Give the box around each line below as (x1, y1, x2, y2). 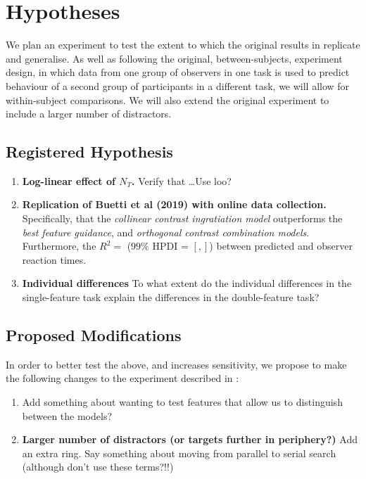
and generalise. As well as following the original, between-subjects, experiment (6, 51, 343, 65)
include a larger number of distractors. (6, 106, 172, 121)
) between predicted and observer (209, 238, 353, 253)
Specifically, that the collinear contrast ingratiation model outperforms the (22, 211, 343, 226)
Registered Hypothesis (6, 141, 173, 162)
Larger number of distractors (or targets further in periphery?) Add (22, 432, 358, 447)
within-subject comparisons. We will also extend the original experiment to (6, 92, 329, 107)
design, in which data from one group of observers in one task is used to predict (6, 65, 350, 79)
